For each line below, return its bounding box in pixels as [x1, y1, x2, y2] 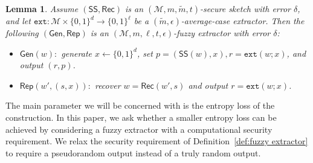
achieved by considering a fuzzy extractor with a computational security [5, 123, 273, 135]
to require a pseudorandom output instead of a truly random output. [5, 146, 261, 159]
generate [61, 46, 92, 59]
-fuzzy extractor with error [173, 27, 271, 39]
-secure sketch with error [200, 2, 291, 14]
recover [94, 78, 121, 91]
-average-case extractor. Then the [181, 14, 305, 27]
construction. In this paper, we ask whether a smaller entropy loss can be [5, 110, 277, 123]
